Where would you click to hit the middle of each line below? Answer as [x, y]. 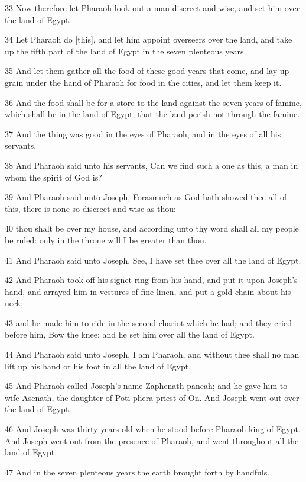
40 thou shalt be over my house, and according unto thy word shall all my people [152, 228]
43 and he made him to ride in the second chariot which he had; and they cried [148, 322]
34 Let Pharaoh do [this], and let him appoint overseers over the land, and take [149, 39]
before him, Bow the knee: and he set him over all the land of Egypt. [130, 334]
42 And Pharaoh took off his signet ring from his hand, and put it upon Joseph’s [151, 280]
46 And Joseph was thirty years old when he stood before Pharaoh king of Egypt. [153, 429]
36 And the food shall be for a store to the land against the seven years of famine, [153, 102]
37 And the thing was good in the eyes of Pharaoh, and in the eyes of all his [143, 134]
